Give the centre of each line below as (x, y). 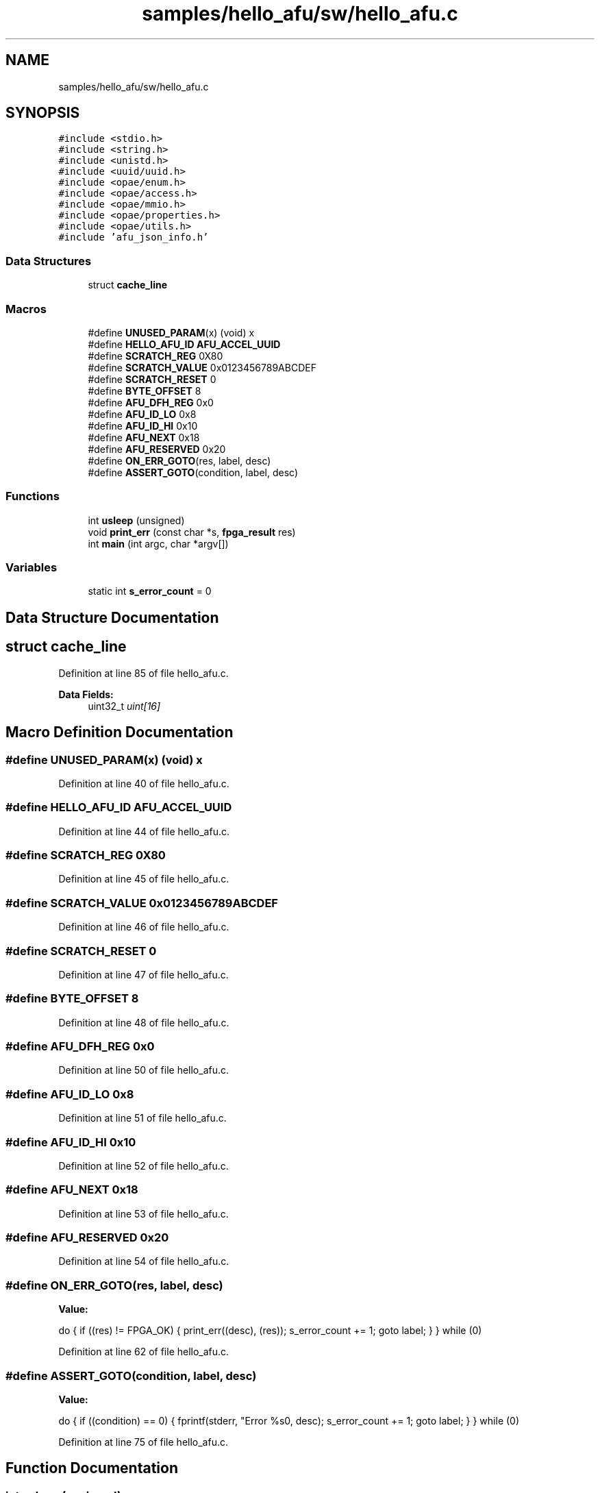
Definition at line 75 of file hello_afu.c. (143, 1442)
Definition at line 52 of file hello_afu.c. (143, 1165)
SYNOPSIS (43, 113)
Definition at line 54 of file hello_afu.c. (144, 1261)
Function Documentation (92, 1468)
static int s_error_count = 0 (150, 591)
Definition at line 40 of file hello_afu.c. (144, 783)
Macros (26, 309)
